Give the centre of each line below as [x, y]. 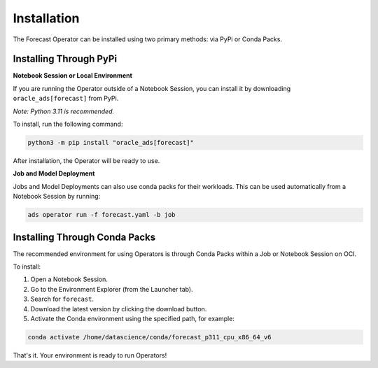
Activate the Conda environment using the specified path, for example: [132, 318]
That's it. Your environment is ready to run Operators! [90, 355]
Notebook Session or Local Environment [73, 76]
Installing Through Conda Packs [84, 237]
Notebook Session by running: [57, 197]
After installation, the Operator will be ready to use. [86, 160]
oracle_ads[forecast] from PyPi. [66, 99]
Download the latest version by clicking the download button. [119, 309]
